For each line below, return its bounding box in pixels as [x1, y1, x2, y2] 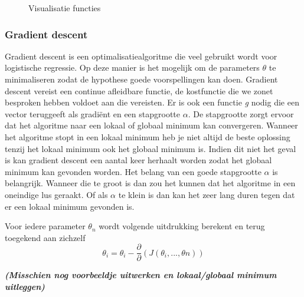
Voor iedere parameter [5, 220, 86, 232]
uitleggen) [5, 280, 45, 292]
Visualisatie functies [28, 2, 101, 14]
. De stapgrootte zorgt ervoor [188, 107, 294, 120]
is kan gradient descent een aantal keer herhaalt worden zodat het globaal [5, 154, 272, 166]
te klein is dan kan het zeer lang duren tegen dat [118, 188, 295, 200]
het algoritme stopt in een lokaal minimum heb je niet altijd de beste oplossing [5, 130, 290, 143]
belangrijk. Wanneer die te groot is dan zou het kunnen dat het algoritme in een [5, 177, 296, 189]
